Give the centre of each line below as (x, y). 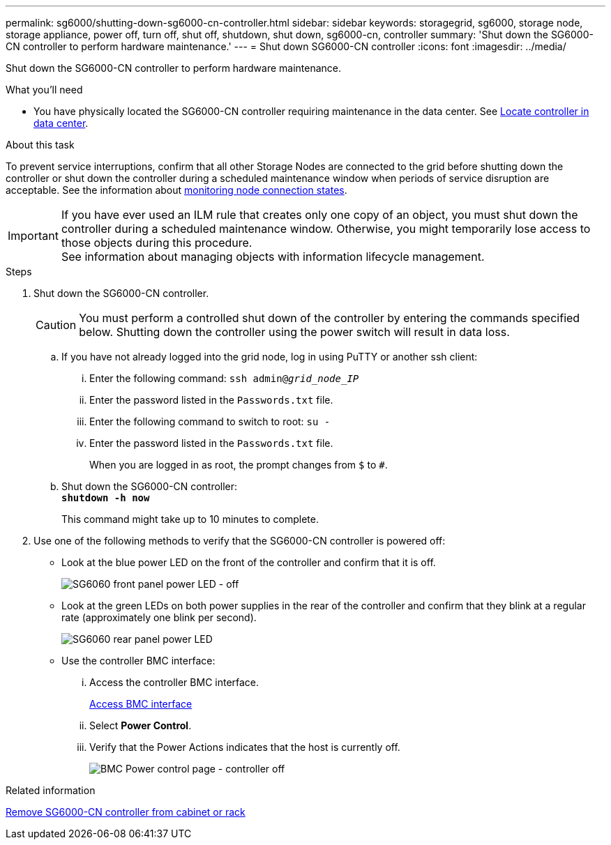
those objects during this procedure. (157, 243)
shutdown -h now (106, 498)
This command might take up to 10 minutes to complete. (190, 519)
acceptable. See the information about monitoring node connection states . (176, 190)
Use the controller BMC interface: (138, 661)
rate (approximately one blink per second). (159, 617)
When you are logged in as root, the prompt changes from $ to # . (239, 465)
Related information (51, 790)
